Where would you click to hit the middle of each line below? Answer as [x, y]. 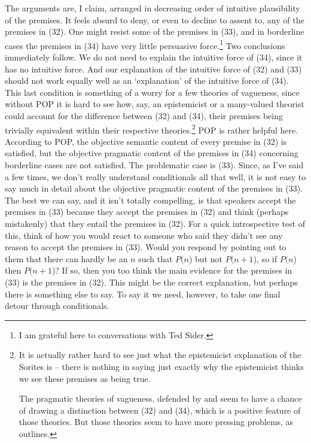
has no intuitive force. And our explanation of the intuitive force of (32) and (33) [153, 69]
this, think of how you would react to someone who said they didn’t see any [144, 235]
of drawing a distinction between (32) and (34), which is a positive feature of [160, 410]
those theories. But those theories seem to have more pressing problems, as [156, 422]
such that [155, 258]
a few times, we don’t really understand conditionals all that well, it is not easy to [155, 176]
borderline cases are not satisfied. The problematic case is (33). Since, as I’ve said [154, 165]
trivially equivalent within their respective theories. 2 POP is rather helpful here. [152, 129]
